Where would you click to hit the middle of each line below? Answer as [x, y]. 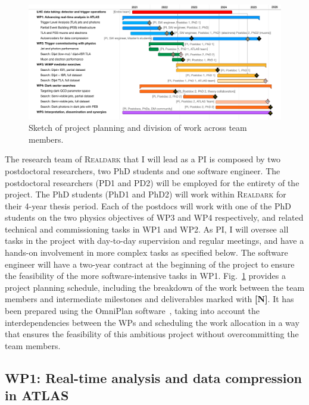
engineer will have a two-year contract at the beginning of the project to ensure [150, 264]
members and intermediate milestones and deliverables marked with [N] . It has [149, 299]
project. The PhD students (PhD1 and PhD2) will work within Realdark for [146, 194]
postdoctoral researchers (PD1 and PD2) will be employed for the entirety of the [152, 182]
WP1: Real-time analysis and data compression [153, 377]
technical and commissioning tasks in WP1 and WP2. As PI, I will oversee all [147, 229]
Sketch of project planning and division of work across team [138, 128]
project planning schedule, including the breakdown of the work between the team [155, 287]
